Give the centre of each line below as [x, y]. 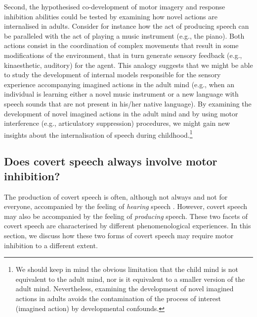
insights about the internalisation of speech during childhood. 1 [98, 134]
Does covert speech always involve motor [111, 161]
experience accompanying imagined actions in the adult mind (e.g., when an [119, 84]
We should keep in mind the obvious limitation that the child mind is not [127, 269]
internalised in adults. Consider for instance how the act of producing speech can [127, 26]
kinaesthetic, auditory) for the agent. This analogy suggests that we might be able [128, 65]
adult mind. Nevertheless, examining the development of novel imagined [125, 289]
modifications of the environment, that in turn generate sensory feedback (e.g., [123, 55]
